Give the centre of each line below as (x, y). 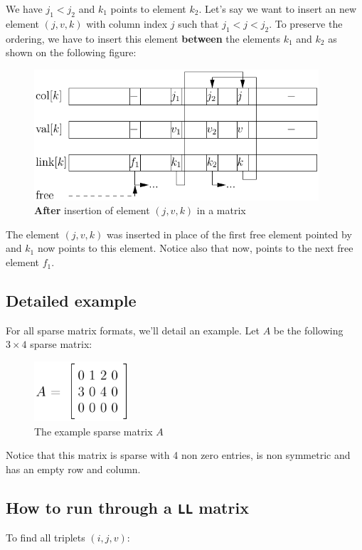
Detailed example (71, 301)
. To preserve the (306, 23)
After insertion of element (92, 210)
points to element (148, 9)
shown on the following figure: (71, 52)
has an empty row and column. (73, 469)
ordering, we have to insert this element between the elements (143, 38)
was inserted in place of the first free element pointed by (229, 234)
